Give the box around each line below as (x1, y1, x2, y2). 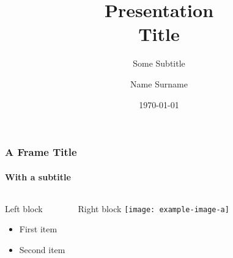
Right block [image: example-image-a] (78, 202, 229, 215)
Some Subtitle (133, 57, 185, 70)
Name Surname (130, 77, 188, 90)
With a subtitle (5, 170, 71, 183)
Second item (19, 243, 65, 256)
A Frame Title (5, 144, 77, 160)
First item (19, 223, 57, 235)
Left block (5, 202, 43, 215)
